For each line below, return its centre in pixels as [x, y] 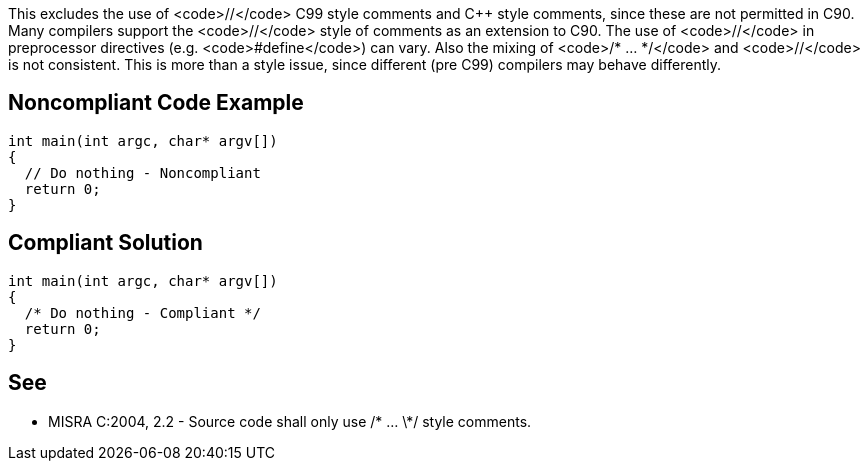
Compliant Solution [105, 243]
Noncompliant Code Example [156, 103]
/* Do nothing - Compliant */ [142, 312]
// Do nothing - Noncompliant [142, 172]
